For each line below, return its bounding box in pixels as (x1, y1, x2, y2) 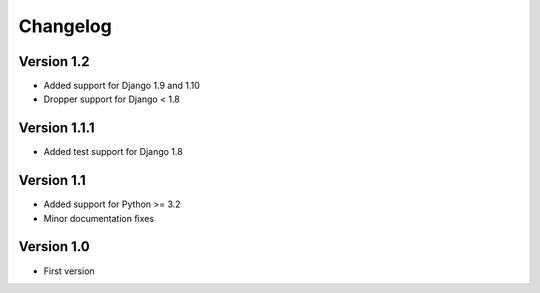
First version (43, 265, 95, 277)
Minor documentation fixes (43, 212, 155, 224)
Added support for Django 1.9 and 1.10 (43, 80, 200, 92)
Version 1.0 (18, 238, 90, 255)
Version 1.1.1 (18, 120, 95, 137)
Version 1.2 (18, 53, 90, 70)
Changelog (18, 15, 112, 37)
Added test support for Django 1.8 (43, 146, 184, 158)
